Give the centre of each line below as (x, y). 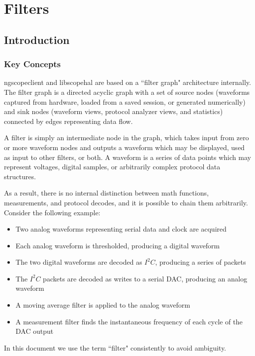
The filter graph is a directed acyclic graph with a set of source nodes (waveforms (127, 92)
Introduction (37, 39)
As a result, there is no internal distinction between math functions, (106, 193)
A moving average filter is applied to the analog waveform (103, 305)
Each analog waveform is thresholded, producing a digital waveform (118, 245)
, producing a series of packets (201, 262)
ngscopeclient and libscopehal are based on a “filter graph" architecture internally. (127, 82)
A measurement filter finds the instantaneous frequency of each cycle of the (129, 321)
